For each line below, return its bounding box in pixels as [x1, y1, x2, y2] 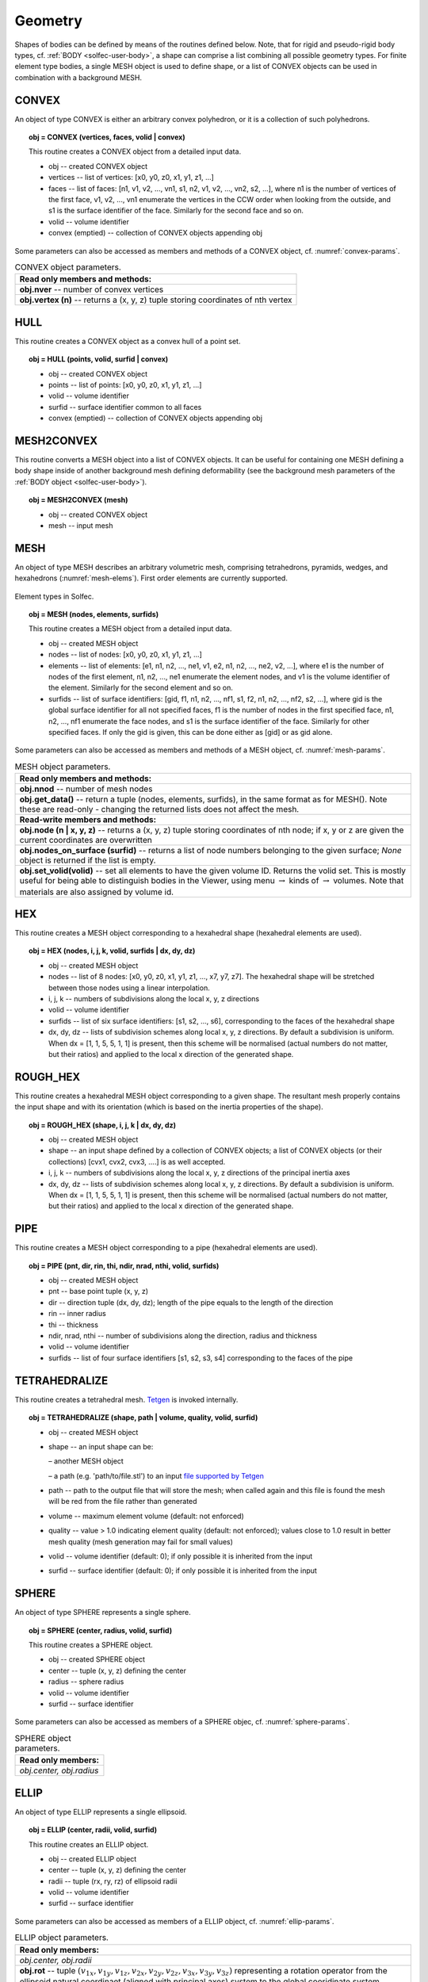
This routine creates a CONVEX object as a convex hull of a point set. [14, 336, 241, 346]
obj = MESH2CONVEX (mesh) [29, 495, 128, 505]
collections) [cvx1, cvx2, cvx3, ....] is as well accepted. [48, 1157, 226, 1166]
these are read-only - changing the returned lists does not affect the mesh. [19, 804, 300, 815]
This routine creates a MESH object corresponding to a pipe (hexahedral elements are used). [14, 1243, 319, 1253]
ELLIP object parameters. [14, 1932, 109, 1943]
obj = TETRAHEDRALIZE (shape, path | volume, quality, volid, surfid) [29, 1413, 258, 1422]
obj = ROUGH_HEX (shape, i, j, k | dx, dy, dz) [29, 1120, 176, 1130]
